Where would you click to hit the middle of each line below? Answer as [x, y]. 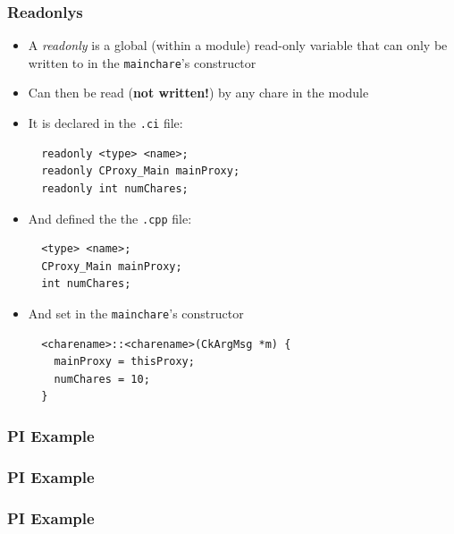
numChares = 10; [102, 379]
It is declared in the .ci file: [105, 123]
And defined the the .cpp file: [110, 218]
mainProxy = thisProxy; [124, 362]
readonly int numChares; [115, 188]
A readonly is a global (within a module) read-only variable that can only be [238, 45]
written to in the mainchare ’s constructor [142, 62]
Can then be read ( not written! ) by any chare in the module [198, 93]
